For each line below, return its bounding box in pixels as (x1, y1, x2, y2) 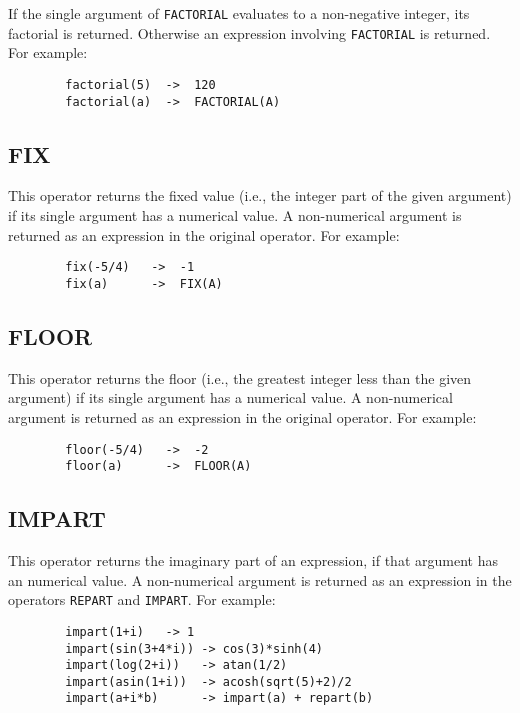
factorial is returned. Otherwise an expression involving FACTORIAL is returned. (8, 22, 491, 43)
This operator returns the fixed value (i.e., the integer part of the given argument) (8, 185, 512, 206)
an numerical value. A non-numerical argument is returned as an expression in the (8, 569, 512, 590)
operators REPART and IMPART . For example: (8, 589, 276, 610)
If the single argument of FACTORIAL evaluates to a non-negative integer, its (8, 3, 470, 23)
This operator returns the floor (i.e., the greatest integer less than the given (8, 367, 472, 388)
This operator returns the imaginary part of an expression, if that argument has (8, 550, 498, 571)
